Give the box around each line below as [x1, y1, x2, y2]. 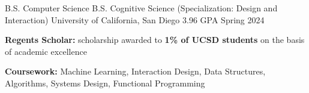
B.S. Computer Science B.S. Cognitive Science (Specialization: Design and [5, 2, 278, 14]
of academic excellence [5, 45, 87, 57]
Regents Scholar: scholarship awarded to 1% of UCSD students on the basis [5, 33, 305, 46]
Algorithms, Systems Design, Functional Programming [5, 76, 205, 89]
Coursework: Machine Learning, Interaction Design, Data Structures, [5, 65, 266, 77]
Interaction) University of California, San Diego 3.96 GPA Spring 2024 [5, 13, 265, 26]
